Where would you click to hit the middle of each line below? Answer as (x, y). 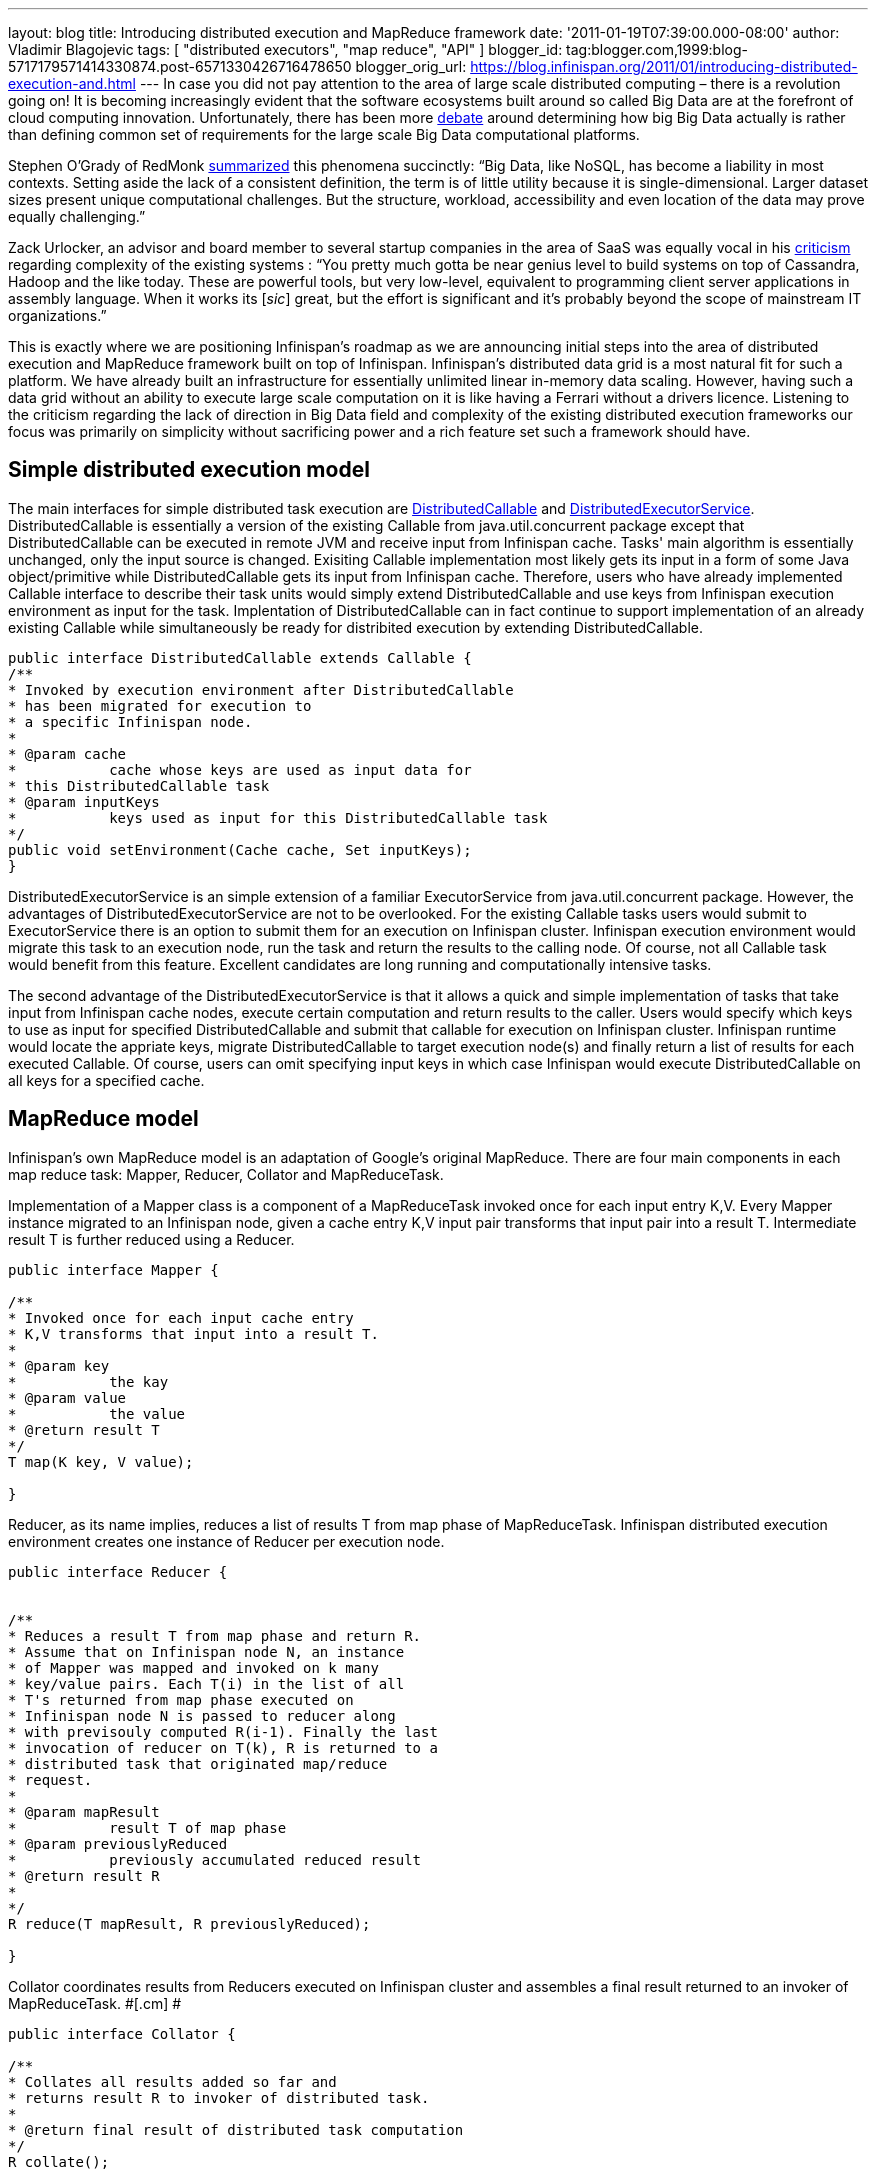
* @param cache (67, 753)
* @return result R (84, 1875)
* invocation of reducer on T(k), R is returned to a (223, 1747)
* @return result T (84, 1429)
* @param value (67, 1397)
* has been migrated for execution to (160, 705)
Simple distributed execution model (189, 470)
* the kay (88, 1381)
